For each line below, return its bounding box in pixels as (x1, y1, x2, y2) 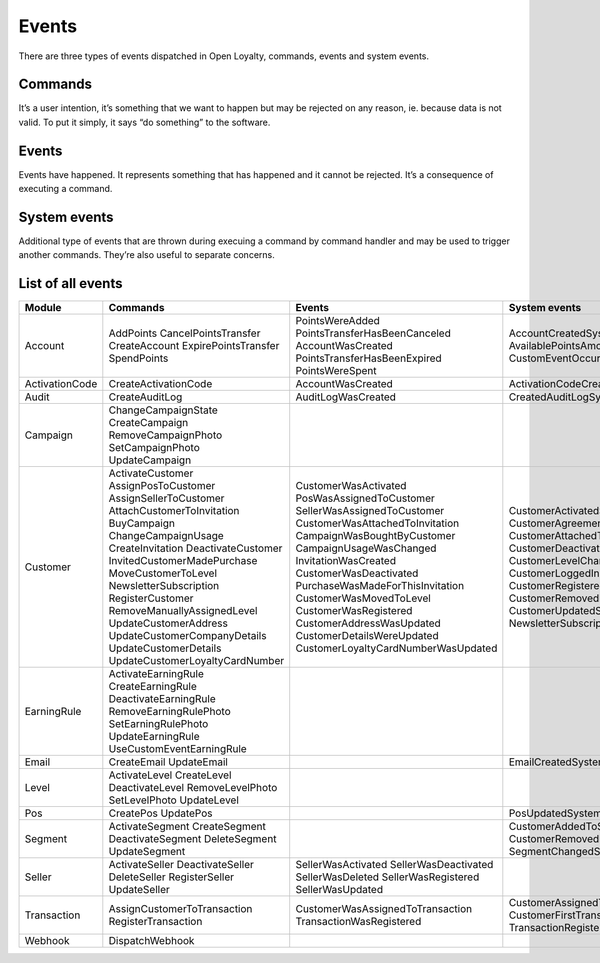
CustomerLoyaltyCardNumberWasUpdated (295, 641, 498, 655)
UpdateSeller (108, 883, 170, 897)
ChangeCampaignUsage (108, 529, 224, 543)
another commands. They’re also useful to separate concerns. (18, 249, 275, 261)
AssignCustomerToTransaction (108, 902, 253, 916)
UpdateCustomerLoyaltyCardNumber (108, 654, 285, 668)
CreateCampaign (108, 416, 189, 430)
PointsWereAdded (295, 314, 380, 328)
